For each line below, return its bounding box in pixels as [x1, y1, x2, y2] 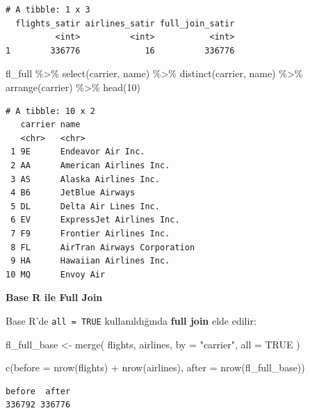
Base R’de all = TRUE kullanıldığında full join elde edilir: [6, 313, 256, 327]
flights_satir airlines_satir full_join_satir [15, 18, 235, 29]
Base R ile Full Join [6, 290, 103, 305]
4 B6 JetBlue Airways [10, 188, 136, 198]
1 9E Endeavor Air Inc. [10, 147, 145, 157]
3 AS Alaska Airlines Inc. [10, 174, 160, 184]
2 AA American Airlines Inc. [10, 160, 170, 170]
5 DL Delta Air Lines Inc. [10, 201, 160, 211]
